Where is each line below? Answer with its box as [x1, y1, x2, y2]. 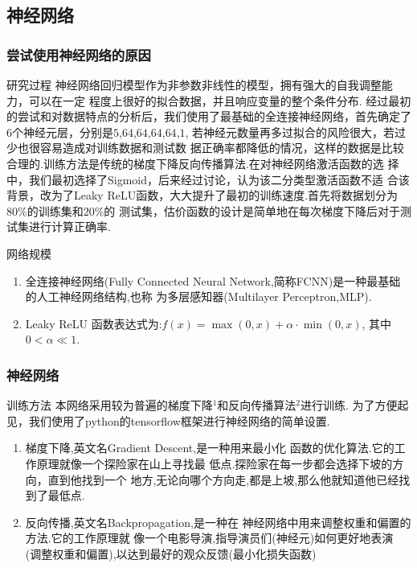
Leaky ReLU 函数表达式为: [25, 315, 162, 331]
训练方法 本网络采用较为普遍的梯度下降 [6, 397, 213, 414]
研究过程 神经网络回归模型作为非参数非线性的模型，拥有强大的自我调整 [6, 76, 382, 93]
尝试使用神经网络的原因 [6, 44, 151, 64]
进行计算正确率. [28, 218, 111, 235]
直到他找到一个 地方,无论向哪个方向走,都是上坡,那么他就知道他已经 [47, 471, 399, 488]
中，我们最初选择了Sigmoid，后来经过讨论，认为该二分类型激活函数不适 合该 [6, 171, 410, 187]
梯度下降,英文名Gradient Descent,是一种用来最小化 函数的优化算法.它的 [25, 439, 395, 456]
